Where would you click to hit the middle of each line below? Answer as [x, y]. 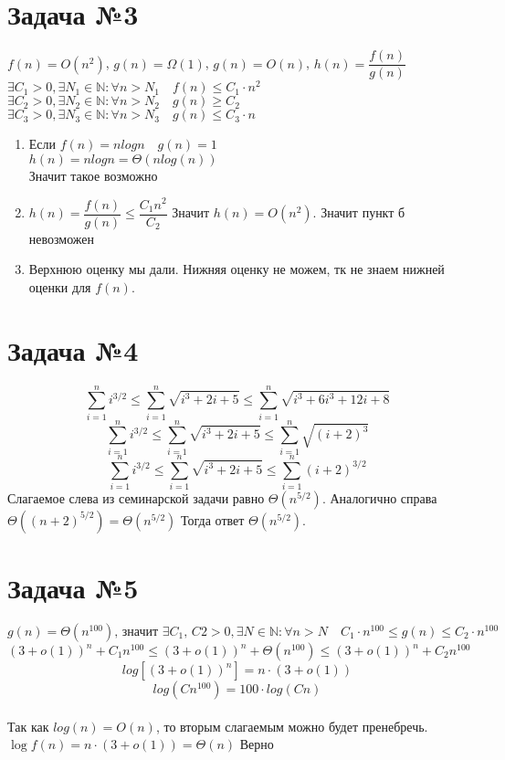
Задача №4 [73, 349]
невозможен [62, 238]
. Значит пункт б [359, 212]
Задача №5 [73, 588]
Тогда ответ [213, 519]
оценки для [60, 286]
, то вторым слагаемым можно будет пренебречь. [292, 726]
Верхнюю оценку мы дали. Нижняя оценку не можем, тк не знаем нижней [237, 269]
